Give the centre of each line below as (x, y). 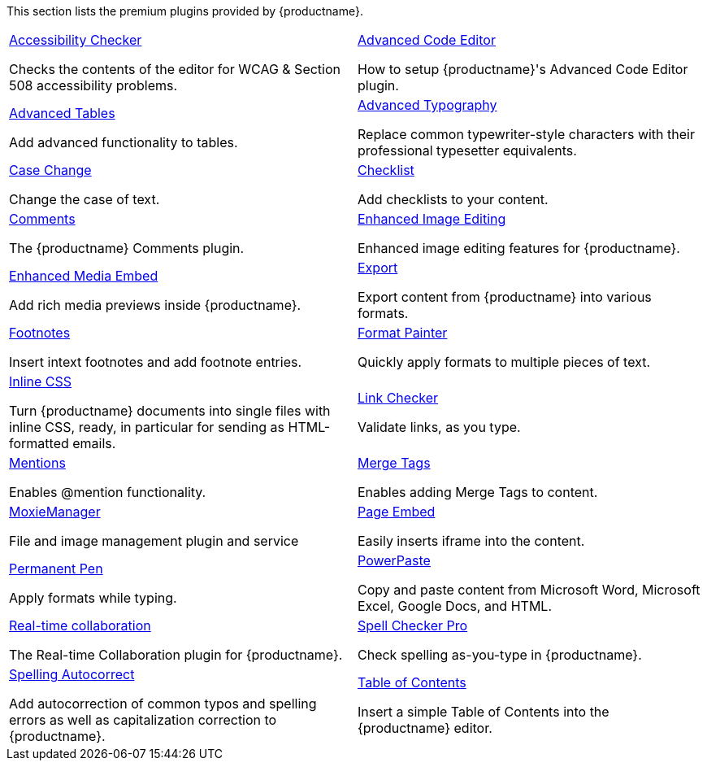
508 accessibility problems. (93, 85)
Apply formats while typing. (93, 598)
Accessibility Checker (76, 40)
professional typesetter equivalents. (467, 150)
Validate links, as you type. (439, 427)
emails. (94, 443)
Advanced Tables (62, 113)
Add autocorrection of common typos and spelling (163, 704)
